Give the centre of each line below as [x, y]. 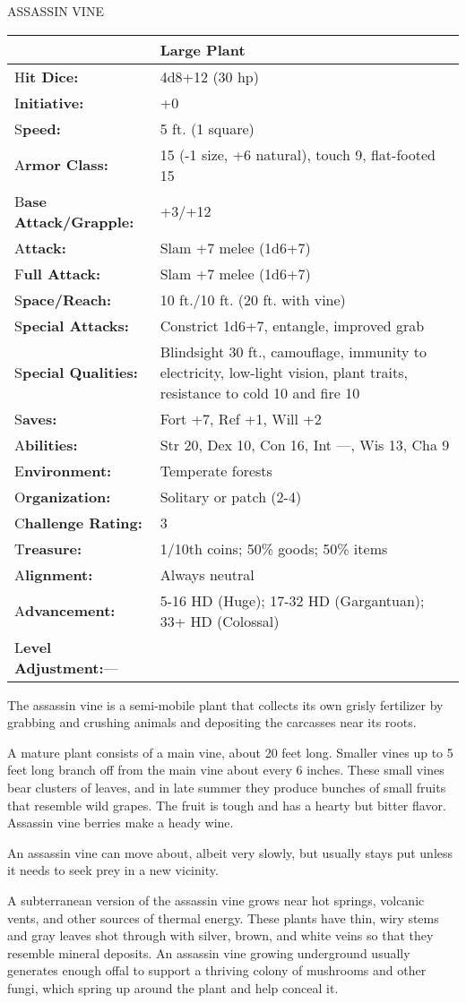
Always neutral [207, 574]
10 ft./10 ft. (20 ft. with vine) [253, 299]
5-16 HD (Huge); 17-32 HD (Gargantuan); [292, 600]
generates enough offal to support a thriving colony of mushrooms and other [217, 970]
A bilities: [46, 444]
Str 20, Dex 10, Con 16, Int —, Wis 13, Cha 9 [305, 444]
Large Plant [203, 49]
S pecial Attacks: [72, 325]
